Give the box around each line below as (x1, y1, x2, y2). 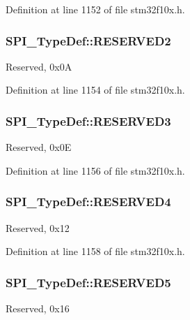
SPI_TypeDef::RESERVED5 (6, 273, 171, 291)
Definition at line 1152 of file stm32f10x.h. (6, 2, 185, 16)
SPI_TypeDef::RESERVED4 (6, 193, 171, 210)
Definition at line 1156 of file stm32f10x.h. (6, 163, 185, 177)
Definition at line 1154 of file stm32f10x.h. (6, 82, 185, 97)
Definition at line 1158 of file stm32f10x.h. (6, 244, 185, 259)
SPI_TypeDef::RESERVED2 (6, 31, 171, 49)
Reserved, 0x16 (6, 301, 70, 316)
